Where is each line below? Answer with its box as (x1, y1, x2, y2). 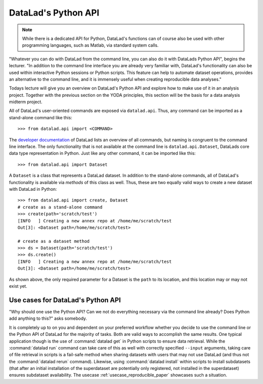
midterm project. (9, 99, 42, 105)
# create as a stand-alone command (18, 204, 103, 210)
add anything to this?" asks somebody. (9, 315, 87, 321)
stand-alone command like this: (9, 114, 73, 120)
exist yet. (9, 283, 28, 289)
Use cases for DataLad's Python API (9, 296, 121, 304)
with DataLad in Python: (9, 186, 57, 192)
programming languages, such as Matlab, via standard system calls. (22, 42, 159, 48)
